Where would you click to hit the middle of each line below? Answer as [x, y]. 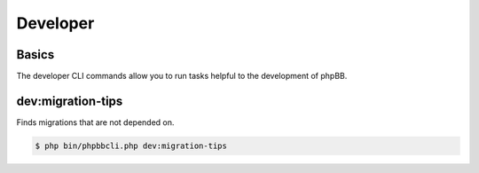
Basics [35, 55]
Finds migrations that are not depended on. [95, 122]
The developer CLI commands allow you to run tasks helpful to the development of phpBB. [182, 76]
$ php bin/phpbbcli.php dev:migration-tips [131, 145]
